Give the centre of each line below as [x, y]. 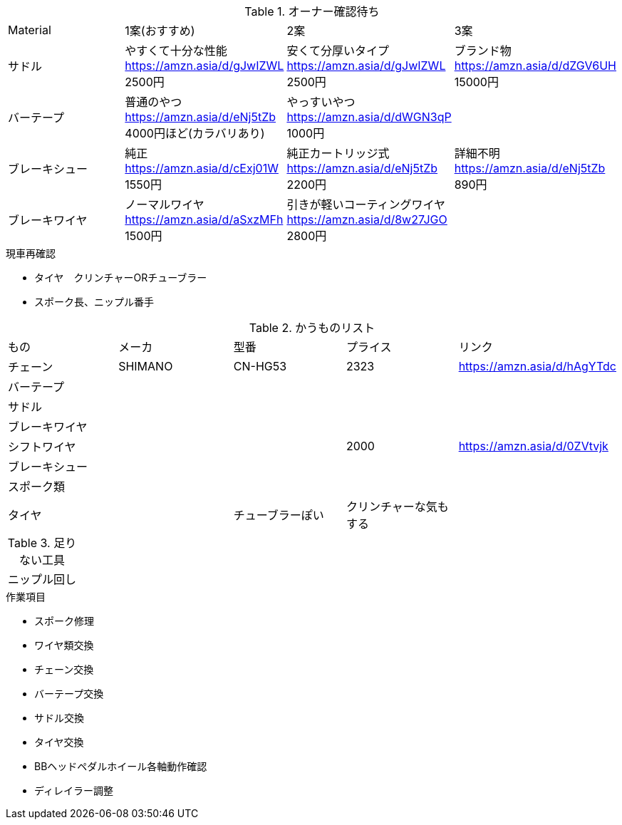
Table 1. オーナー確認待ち [312, 11]
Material [30, 30]
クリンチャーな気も [397, 507]
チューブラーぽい [279, 515]
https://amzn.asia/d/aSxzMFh [204, 219]
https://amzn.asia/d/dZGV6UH [535, 66]
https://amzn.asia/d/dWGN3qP [369, 117]
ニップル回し [42, 579]
